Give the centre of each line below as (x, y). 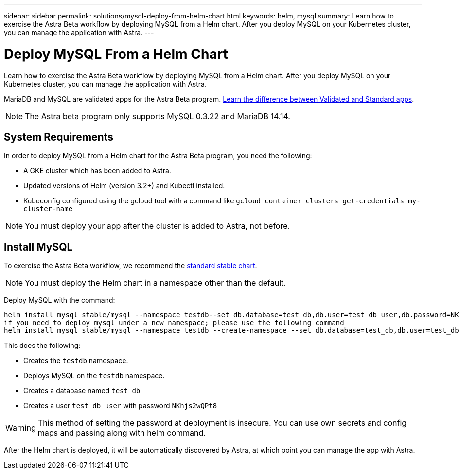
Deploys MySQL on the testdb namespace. (94, 376)
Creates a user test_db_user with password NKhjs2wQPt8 (120, 406)
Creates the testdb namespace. (76, 361)
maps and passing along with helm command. (122, 433)
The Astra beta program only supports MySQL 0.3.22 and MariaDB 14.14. (158, 116)
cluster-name (48, 209)
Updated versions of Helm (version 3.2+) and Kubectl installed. (124, 186)
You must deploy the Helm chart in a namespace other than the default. (156, 283)
